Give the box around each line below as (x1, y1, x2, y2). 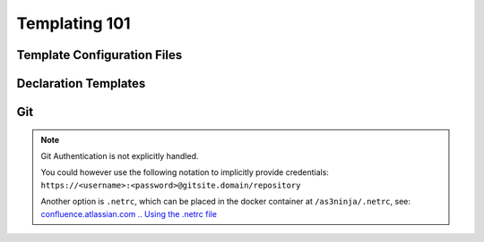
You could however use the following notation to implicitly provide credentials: (40, 167, 329, 178)
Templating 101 (16, 13, 131, 33)
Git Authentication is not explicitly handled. (40, 150, 199, 161)
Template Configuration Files (16, 47, 183, 63)
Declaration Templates (16, 76, 146, 91)
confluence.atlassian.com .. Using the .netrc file (40, 208, 217, 219)
